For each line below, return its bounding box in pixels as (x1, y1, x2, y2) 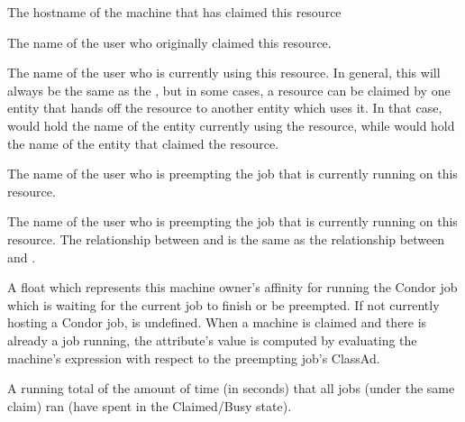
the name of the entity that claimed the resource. (7, 133, 279, 152)
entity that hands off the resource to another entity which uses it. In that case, (7, 98, 442, 117)
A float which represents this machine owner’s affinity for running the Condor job (7, 278, 458, 297)
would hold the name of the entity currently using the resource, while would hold (7, 115, 455, 134)
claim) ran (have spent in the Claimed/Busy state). (7, 396, 292, 415)
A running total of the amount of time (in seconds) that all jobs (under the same (7, 379, 455, 398)
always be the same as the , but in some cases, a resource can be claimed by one (7, 80, 451, 99)
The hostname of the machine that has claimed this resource (7, 3, 342, 21)
